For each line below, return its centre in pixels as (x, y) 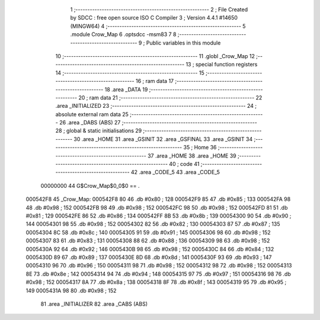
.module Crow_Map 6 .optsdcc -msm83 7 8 (123, 34)
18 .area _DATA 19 (126, 89)
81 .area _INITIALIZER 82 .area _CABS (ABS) (94, 304)
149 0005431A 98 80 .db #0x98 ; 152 (71, 290)
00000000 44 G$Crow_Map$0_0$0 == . (90, 185)
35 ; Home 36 (200, 148)
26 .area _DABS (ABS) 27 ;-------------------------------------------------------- (158, 123)
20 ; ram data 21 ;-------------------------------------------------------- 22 (170, 97)
